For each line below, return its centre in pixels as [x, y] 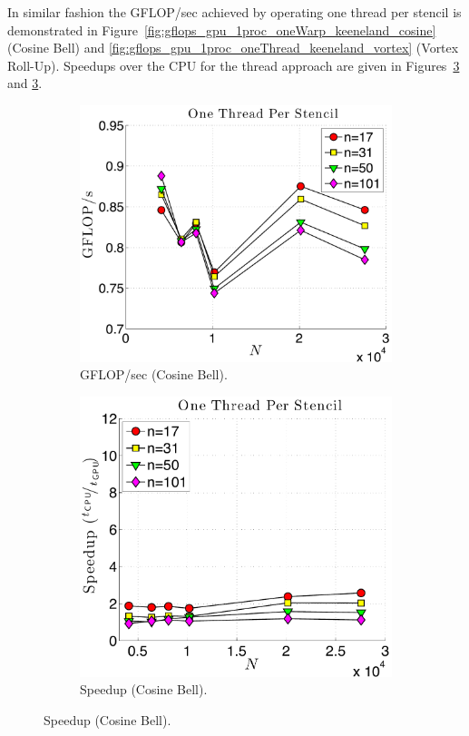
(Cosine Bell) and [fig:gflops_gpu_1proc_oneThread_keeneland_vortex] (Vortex [233, 48]
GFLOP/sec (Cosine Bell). [154, 374]
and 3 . [25, 83]
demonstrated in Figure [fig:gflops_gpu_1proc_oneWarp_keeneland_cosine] [222, 29]
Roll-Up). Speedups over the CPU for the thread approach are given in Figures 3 [234, 65]
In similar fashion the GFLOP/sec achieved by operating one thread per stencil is [234, 12]
